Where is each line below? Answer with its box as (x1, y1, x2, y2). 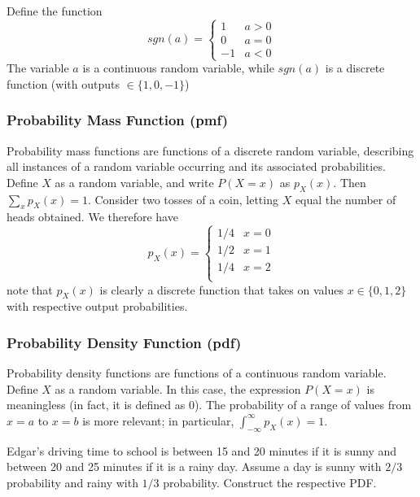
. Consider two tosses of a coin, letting (87, 190, 278, 207)
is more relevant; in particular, (82, 412, 234, 429)
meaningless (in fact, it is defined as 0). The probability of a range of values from (7, 396, 412, 413)
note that (7, 281, 53, 298)
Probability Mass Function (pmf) (7, 110, 229, 130)
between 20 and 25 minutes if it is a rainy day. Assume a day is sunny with (7, 458, 382, 475)
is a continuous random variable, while (82, 59, 274, 76)
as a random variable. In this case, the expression (55, 380, 301, 397)
